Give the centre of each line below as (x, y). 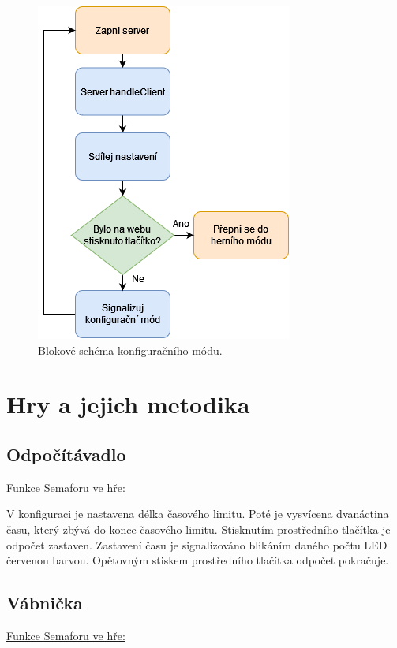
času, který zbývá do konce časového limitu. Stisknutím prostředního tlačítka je (198, 529)
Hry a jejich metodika (128, 404)
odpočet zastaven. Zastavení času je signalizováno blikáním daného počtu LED (197, 544)
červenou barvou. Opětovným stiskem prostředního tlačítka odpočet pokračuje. (198, 560)
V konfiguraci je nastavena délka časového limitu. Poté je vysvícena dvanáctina (198, 514)
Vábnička (45, 603)
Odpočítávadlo (66, 454)
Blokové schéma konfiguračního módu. (130, 350)
